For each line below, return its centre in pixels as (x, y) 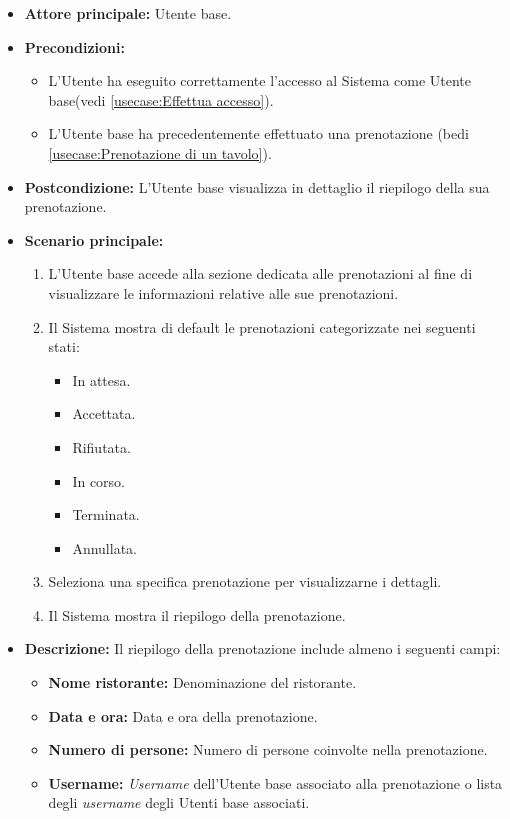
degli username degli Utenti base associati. (179, 802)
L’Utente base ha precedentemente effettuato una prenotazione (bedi (258, 133)
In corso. (99, 480)
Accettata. (104, 413)
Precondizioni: (74, 46)
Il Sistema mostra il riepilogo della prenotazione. (197, 614)
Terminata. (106, 514)
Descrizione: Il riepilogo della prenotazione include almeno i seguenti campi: (262, 648)
